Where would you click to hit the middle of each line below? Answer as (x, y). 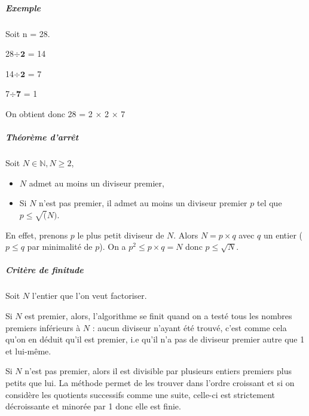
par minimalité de (60, 247)
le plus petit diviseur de (121, 235)
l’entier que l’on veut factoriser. (89, 296)
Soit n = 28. (28, 33)
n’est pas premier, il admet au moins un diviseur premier (143, 203)
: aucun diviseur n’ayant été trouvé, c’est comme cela (189, 327)
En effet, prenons (37, 235)
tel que (269, 203)
